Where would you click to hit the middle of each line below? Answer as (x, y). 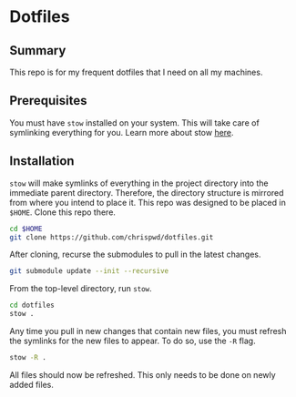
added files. (32, 384)
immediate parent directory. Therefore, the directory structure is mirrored (147, 192)
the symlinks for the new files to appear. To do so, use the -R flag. (133, 341)
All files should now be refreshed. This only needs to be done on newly (143, 374)
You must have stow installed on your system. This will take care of (134, 122)
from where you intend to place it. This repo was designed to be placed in (148, 202)
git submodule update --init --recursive (89, 271)
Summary (38, 51)
